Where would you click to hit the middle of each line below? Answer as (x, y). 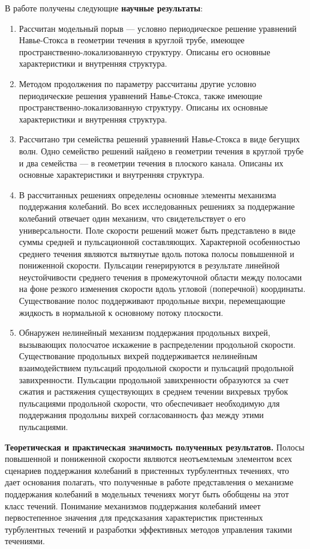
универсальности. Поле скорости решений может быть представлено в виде (157, 230)
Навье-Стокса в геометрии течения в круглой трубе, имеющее (132, 40)
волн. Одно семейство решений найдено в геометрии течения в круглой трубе (161, 150)
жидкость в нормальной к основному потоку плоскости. (121, 312)
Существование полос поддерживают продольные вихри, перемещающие (152, 301)
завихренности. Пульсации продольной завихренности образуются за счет (154, 379)
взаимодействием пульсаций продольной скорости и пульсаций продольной (156, 368)
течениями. (25, 541)
